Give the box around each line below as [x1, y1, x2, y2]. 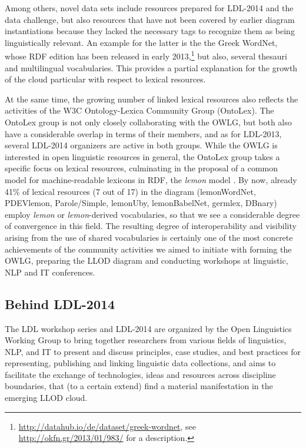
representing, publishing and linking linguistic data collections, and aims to [5, 357, 276, 369]
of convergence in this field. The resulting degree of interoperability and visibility [5, 220, 297, 232]
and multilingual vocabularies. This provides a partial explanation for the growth [5, 61, 298, 74]
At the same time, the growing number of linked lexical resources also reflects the [5, 92, 298, 105]
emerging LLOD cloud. [5, 391, 88, 404]
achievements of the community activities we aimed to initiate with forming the [5, 243, 292, 255]
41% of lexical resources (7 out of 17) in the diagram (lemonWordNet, [5, 185, 256, 197]
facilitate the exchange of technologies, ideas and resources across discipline [5, 368, 276, 380]
